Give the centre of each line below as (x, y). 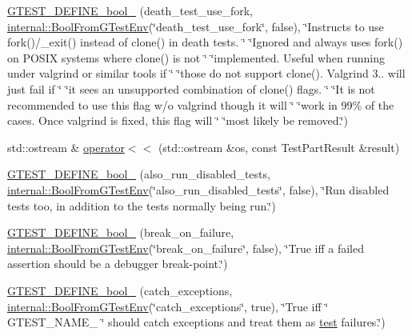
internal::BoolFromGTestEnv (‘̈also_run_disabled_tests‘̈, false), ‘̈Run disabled (198, 189)
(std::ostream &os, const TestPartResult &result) (279, 147)
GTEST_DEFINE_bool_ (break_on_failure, (121, 232)
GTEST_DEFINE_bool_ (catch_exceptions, (120, 290)
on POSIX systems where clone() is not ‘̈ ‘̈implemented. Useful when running (196, 57)
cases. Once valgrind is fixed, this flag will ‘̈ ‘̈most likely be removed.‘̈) (178, 120)
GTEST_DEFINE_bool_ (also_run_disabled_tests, (139, 174)
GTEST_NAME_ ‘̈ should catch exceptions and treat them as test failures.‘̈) (196, 322)
